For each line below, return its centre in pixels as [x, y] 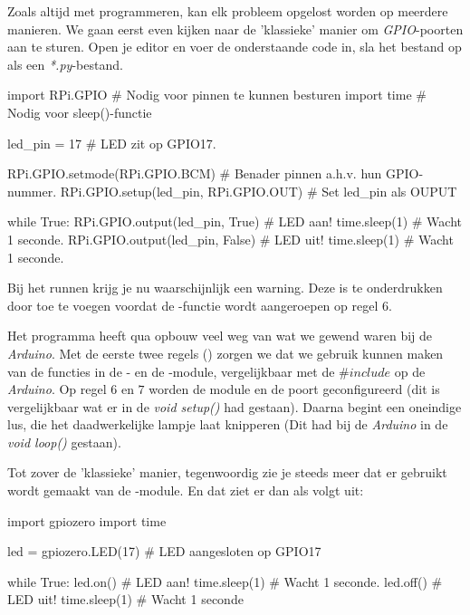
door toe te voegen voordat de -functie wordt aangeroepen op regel [193, 305]
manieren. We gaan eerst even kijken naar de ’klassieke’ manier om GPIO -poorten [235, 29]
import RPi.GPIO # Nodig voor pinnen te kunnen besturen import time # [217, 95]
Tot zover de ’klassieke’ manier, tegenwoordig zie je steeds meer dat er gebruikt [227, 472]
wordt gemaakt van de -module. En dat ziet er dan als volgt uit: [186, 490]
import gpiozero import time [87, 520]
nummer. [32, 191]
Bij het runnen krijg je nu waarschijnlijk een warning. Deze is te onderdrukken [225, 288]
